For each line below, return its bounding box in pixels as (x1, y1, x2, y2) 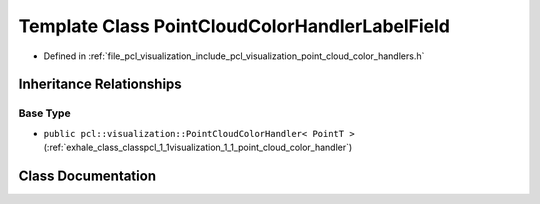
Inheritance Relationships (18, 76, 182, 93)
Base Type (18, 106, 71, 120)
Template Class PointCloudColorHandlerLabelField (18, 15, 450, 37)
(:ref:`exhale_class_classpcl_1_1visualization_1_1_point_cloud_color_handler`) (43, 141, 353, 154)
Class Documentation (18, 167, 157, 184)
